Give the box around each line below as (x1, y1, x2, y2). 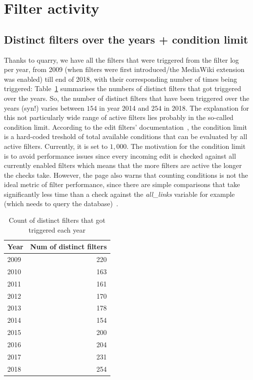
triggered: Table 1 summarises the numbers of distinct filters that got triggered (4, 83, 241, 94)
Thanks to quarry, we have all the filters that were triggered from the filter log (4, 54, 239, 65)
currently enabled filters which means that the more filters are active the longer (4, 160, 242, 170)
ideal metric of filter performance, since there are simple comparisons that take (4, 179, 240, 190)
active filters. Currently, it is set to (4, 141, 108, 151)
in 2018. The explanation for (164, 102, 249, 113)
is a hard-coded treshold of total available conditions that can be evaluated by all (4, 131, 248, 142)
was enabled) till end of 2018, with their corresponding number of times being (4, 73, 237, 84)
